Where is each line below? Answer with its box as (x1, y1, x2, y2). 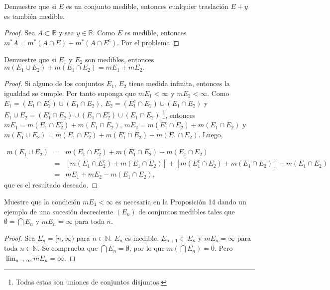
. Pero (215, 243, 233, 253)
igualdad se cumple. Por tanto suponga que (4, 88, 136, 98)
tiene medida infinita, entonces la (129, 78, 230, 89)
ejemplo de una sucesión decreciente (4, 206, 113, 216)
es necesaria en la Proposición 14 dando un (115, 196, 246, 206)
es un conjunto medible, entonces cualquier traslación (66, 1, 228, 11)
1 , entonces (162, 108, 196, 120)
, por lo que (129, 243, 165, 253)
